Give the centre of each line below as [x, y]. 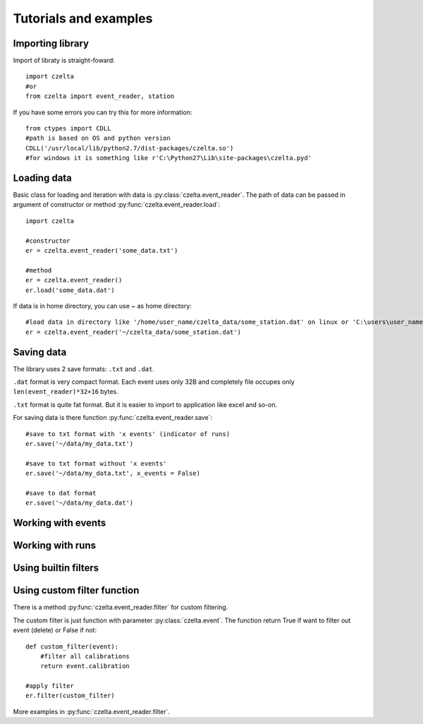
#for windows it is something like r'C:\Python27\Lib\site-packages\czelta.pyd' [169, 158]
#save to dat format [61, 493]
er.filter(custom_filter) [70, 696]
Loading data [42, 178]
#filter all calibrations [85, 656]
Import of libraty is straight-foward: [64, 61]
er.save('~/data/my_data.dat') [80, 503]
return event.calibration [85, 666]
